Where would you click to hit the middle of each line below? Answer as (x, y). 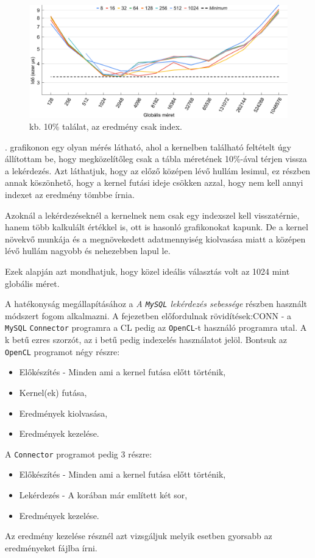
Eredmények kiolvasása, (63, 413)
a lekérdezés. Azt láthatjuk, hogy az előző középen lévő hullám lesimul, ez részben (158, 170)
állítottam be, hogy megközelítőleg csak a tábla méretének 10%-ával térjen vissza (156, 159)
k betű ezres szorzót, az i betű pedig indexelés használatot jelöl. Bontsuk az (146, 340)
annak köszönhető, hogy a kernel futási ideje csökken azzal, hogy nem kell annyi (154, 182)
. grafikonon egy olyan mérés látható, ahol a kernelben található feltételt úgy (148, 147)
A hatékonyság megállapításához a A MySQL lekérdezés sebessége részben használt (156, 304)
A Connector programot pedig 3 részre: (79, 454)
